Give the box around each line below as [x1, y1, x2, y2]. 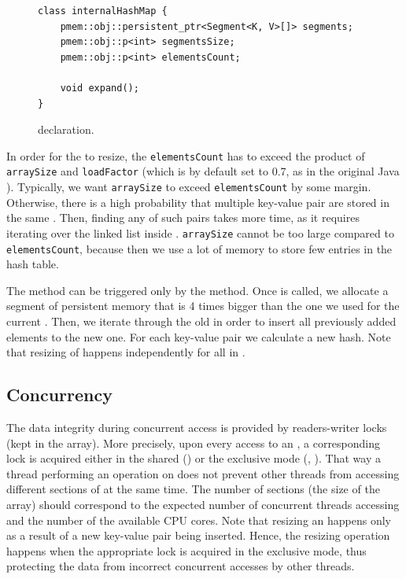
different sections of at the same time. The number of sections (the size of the [6, 481, 380, 497]
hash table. [6, 256, 59, 272]
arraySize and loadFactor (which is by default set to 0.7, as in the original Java [6, 163, 400, 179]
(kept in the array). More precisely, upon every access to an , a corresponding [6, 434, 381, 451]
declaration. [38, 121, 94, 138]
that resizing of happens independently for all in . [6, 344, 245, 360]
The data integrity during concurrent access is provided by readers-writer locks [6, 419, 387, 435]
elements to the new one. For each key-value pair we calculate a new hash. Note [6, 328, 391, 345]
